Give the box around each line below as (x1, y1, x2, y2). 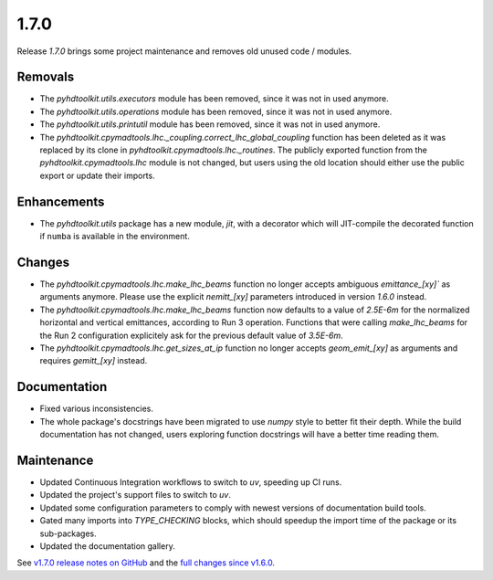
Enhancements (16, 194, 105, 209)
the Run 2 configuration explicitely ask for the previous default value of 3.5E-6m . (39, 330, 343, 341)
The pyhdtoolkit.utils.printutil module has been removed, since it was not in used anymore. (39, 119, 381, 130)
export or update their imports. (39, 170, 155, 181)
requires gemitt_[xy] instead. (39, 355, 148, 366)
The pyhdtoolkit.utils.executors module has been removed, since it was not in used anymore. (39, 93, 390, 104)
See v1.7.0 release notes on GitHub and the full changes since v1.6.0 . (16, 557, 276, 568)
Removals (16, 69, 75, 85)
